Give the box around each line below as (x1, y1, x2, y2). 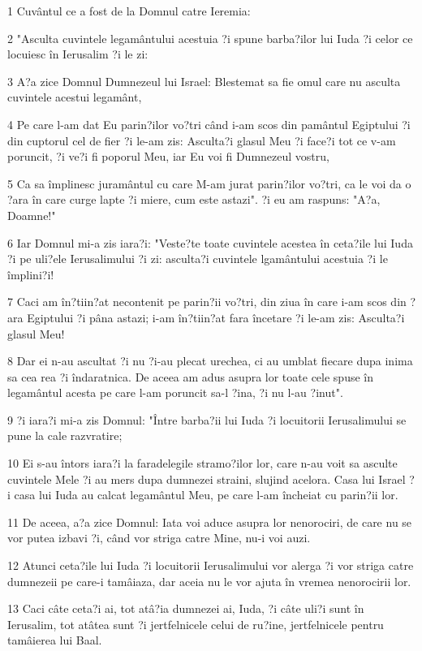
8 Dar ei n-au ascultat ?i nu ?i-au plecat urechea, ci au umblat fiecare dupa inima (7, 352, 413, 369)
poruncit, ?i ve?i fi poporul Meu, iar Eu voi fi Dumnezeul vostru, (7, 148, 329, 165)
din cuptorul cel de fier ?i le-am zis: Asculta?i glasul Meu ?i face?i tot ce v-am (7, 131, 396, 149)
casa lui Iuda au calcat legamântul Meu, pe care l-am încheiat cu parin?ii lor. (14, 486, 398, 503)
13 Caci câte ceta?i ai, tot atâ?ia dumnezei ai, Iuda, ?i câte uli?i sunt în (7, 600, 364, 617)
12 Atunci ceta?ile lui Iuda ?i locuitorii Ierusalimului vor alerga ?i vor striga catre (7, 557, 414, 574)
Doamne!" (7, 206, 56, 223)
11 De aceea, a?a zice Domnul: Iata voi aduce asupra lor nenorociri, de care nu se (7, 513, 412, 530)
